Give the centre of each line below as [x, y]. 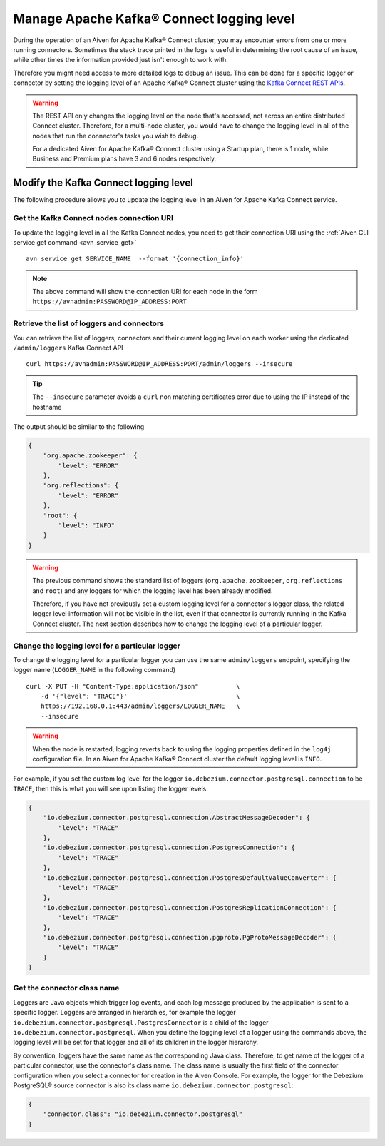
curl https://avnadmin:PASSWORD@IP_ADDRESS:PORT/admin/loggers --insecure [159, 364]
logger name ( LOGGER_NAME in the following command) [94, 670]
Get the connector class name [66, 988]
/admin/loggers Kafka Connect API [68, 348]
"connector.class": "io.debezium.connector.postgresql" [143, 1114]
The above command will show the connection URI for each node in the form [145, 292]
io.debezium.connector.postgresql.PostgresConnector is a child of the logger [141, 1022]
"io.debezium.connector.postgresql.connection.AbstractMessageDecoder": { [176, 818]
